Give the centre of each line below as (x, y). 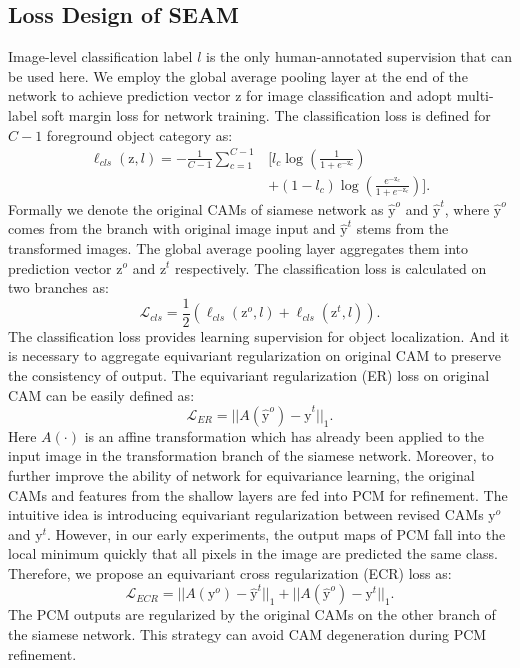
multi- (475, 95)
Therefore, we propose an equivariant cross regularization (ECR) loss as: (230, 573)
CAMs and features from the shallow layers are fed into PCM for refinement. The (258, 494)
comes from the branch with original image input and (172, 228)
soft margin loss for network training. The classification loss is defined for (266, 114)
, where (467, 208)
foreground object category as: (139, 134)
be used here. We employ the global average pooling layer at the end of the (238, 75)
